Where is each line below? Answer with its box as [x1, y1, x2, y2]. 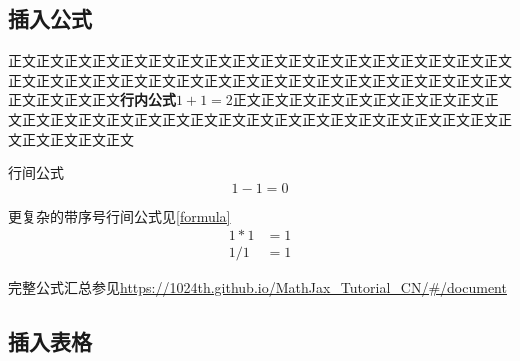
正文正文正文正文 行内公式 [8, 89, 176, 110]
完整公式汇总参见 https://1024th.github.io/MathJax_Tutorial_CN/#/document [8, 277, 507, 298]
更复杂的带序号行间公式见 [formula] [8, 205, 231, 226]
